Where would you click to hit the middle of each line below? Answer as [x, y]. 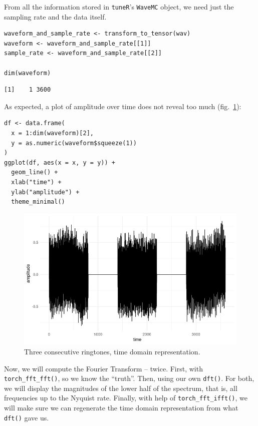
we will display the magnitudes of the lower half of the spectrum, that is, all [121, 388]
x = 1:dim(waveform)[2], [52, 133]
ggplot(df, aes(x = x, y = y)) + [60, 162]
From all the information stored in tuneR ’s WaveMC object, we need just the [119, 7]
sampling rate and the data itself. [55, 16]
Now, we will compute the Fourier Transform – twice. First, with [103, 368]
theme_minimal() [38, 202]
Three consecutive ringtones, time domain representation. [112, 351]
